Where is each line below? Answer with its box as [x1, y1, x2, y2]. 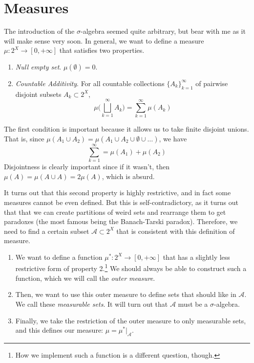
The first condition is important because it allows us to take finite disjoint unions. [4, 124, 249, 134]
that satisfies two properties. [59, 45, 145, 55]
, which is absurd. [102, 171, 155, 181]
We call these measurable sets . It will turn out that [15, 298, 168, 309]
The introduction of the [4, 26, 75, 36]
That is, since [4, 134, 44, 144]
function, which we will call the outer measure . [15, 272, 155, 283]
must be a [178, 298, 208, 309]
